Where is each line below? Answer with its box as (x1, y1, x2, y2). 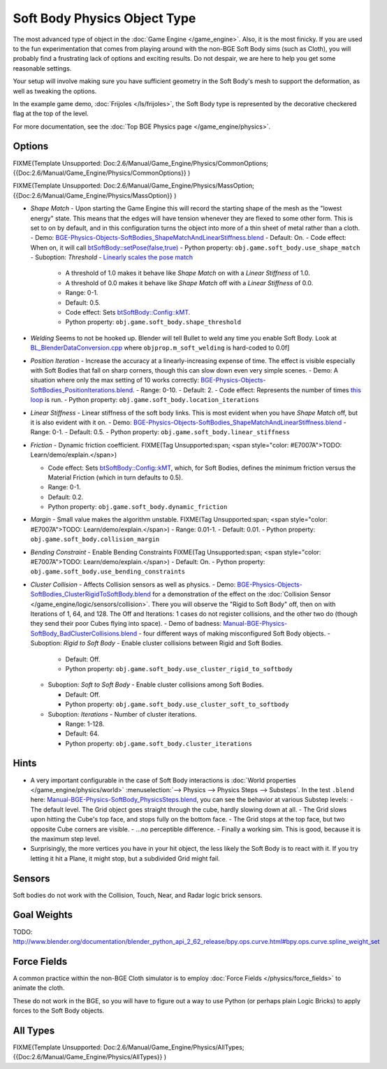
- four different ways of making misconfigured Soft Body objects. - (138, 629, 331, 638)
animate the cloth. (13, 984, 65, 992)
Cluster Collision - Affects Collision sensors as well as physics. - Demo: (30, 580, 236, 589)
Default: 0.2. (48, 493, 84, 501)
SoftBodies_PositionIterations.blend (30, 385, 133, 394)
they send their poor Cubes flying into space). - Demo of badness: (30, 619, 221, 628)
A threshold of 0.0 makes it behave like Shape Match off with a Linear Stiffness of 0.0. (65, 278, 314, 287)
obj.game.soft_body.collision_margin (30, 536, 160, 543)
